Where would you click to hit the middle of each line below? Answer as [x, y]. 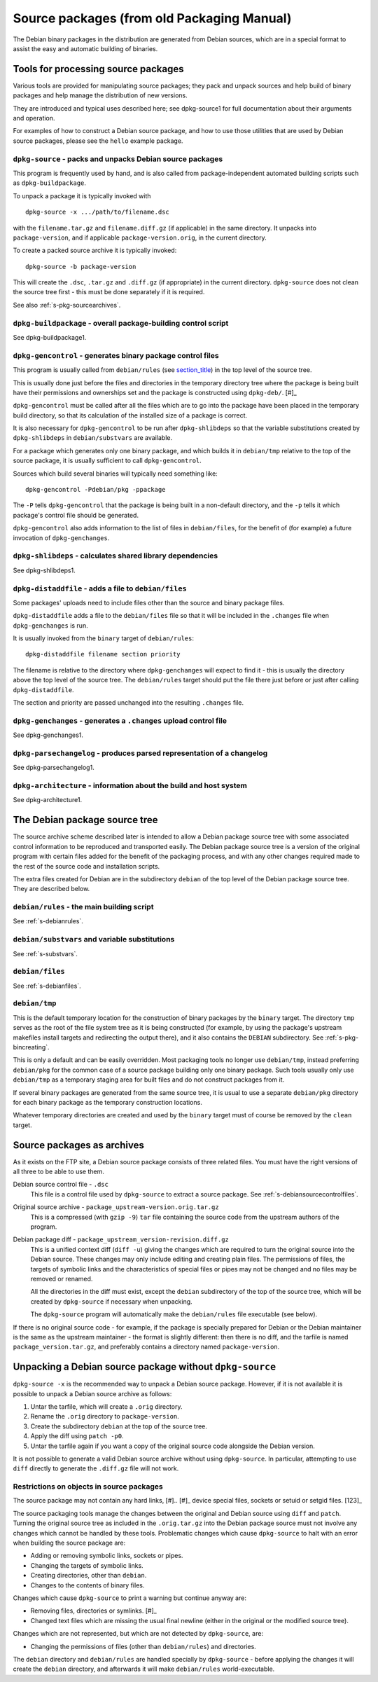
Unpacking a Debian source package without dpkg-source [145, 1367]
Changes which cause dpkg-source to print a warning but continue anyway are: [129, 1598]
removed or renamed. [62, 1278]
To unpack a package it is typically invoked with [82, 195]
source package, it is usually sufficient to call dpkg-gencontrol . [107, 461]
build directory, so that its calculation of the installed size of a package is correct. [130, 415]
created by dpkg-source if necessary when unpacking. [111, 1301]
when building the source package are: [69, 1543]
